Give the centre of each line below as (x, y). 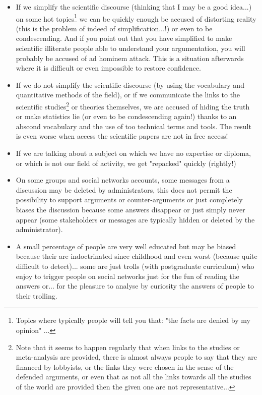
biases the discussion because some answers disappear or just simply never (130, 209)
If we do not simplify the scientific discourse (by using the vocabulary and (130, 84)
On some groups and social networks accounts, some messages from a (123, 180)
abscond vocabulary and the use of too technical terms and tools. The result (134, 126)
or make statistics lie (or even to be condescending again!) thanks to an (126, 116)
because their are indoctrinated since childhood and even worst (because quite (137, 256)
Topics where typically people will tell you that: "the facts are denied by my (133, 320)
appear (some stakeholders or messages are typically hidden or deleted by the (135, 219)
